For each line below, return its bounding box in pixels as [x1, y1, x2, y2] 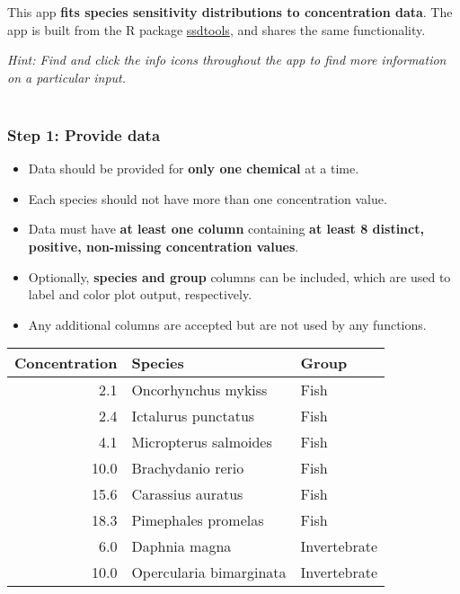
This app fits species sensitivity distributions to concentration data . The [7, 3, 453, 21]
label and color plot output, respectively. [28, 285, 252, 304]
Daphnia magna [131, 536, 232, 557]
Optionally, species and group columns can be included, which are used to [28, 267, 451, 286]
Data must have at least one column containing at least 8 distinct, [28, 219, 424, 238]
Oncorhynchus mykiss [131, 379, 268, 401]
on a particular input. [7, 67, 127, 86]
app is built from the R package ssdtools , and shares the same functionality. [7, 20, 426, 39]
